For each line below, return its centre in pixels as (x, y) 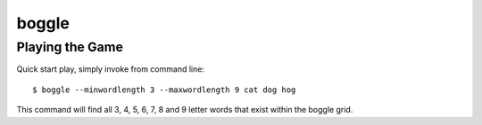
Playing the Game (70, 47)
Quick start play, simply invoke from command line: (111, 69)
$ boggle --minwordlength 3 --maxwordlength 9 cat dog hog (164, 90)
